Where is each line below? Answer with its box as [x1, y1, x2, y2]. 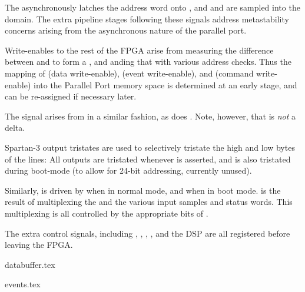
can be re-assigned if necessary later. [5, 90, 137, 102]
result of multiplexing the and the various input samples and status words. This [5, 195, 293, 208]
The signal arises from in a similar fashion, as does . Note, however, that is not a [5, 109, 296, 122]
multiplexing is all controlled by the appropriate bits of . [5, 207, 208, 219]
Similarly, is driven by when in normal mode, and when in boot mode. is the [5, 184, 281, 196]
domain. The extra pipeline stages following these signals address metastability [5, 12, 289, 25]
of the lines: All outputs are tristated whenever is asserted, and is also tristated [5, 152, 291, 165]
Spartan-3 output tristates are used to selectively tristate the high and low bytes [5, 141, 295, 153]
